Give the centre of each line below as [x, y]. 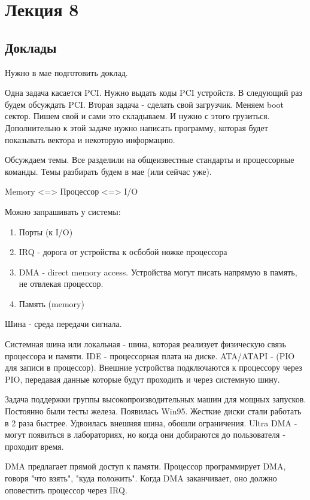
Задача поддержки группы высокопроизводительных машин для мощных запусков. [156, 399]
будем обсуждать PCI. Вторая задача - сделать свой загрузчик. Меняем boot [144, 104]
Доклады [31, 47]
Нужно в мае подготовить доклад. [66, 72]
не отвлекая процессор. [61, 284]
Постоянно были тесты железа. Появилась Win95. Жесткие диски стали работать [153, 411]
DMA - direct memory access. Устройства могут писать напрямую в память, [158, 272]
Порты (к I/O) [46, 231]
